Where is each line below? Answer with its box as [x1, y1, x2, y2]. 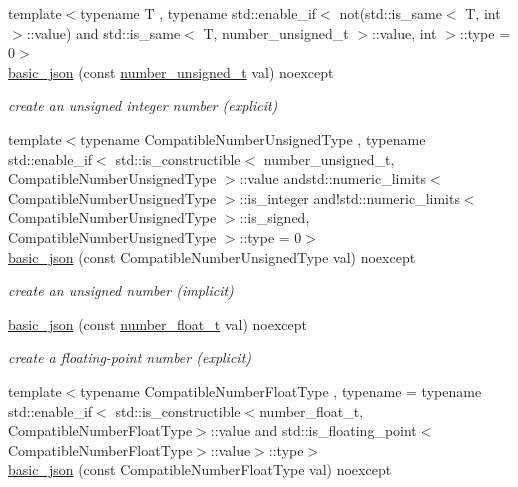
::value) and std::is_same [26, 22, 181, 43]
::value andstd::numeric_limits [239, 168, 427, 189]
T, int [465, 3, 501, 23]
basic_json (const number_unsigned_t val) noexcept [8, 61, 334, 82]
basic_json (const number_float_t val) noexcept [8, 313, 307, 334]
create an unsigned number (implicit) [8, 280, 234, 301]
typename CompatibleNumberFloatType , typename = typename [80, 380, 482, 401]
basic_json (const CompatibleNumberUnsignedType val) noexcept [8, 246, 416, 267]
